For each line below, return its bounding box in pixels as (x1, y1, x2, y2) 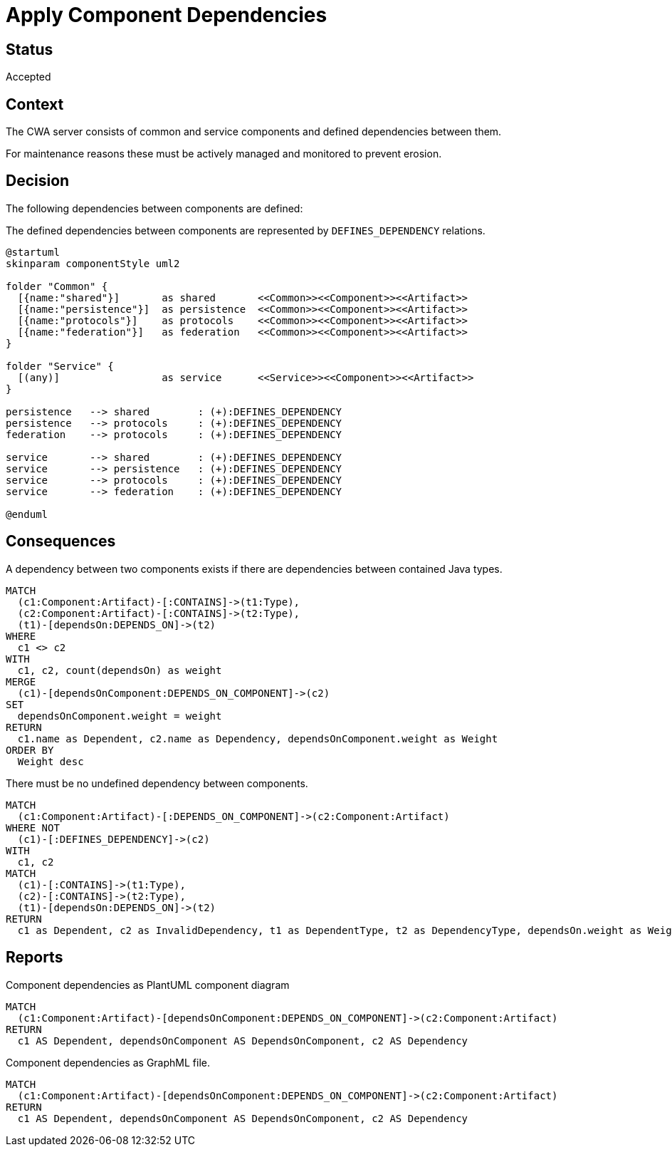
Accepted (6, 71, 51, 83)
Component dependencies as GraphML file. (6, 1056, 210, 1069)
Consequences (6, 532, 116, 551)
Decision (6, 172, 70, 190)
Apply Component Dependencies (6, 3, 327, 27)
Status (6, 40, 53, 58)
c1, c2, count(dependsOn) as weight (17, 664, 222, 676)
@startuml (6, 246, 60, 258)
